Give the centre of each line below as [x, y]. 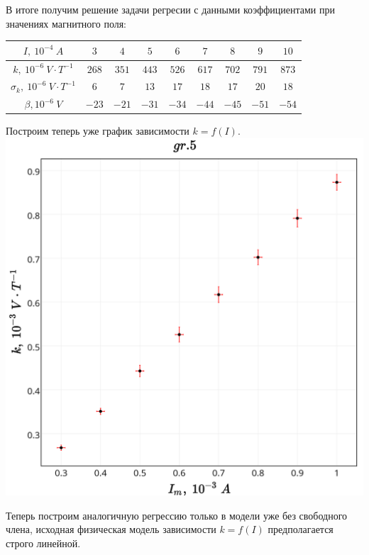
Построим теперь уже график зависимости [98, 131]
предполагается [301, 529]
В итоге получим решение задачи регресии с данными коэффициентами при [170, 9]
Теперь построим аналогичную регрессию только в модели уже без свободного [177, 515]
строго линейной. [43, 543]
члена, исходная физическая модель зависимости [111, 529]
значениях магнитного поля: [66, 23]
